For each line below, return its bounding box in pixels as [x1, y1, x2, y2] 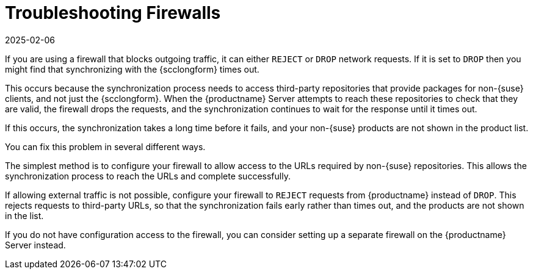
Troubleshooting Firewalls [5, 2, 221, 23]
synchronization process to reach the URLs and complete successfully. [5, 170, 291, 181]
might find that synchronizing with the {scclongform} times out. [5, 63, 259, 74]
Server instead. [5, 239, 66, 250]
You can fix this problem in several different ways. [5, 141, 206, 152]
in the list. [5, 210, 44, 221]
